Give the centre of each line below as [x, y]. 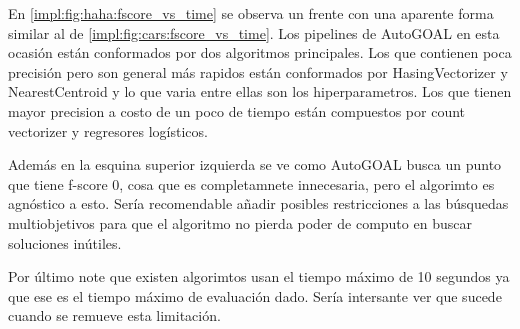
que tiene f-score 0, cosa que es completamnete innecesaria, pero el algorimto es [251, 183]
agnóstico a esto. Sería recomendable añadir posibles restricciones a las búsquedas [258, 203]
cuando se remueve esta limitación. [114, 315]
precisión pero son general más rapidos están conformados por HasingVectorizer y [258, 71]
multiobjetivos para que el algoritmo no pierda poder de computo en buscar [240, 222]
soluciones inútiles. [65, 242]
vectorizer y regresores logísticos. [108, 130]
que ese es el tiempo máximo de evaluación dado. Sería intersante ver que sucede [255, 295]
